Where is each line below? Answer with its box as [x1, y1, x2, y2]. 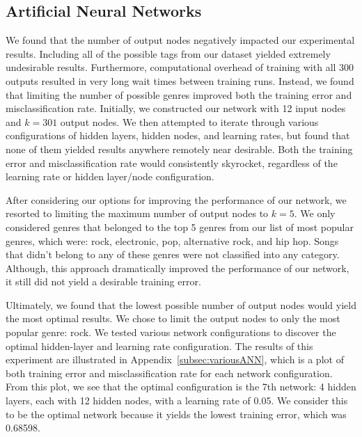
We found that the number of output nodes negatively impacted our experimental [6, 33, 355, 47]
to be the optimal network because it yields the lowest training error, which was [6, 406, 347, 421]
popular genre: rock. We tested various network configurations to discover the [6, 325, 336, 340]
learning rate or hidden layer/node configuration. [6, 169, 214, 184]
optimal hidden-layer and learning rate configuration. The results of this [6, 338, 313, 353]
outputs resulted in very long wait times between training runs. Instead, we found [6, 73, 354, 88]
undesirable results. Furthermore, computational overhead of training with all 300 [6, 60, 354, 74]
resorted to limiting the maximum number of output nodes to [6, 206, 269, 221]
